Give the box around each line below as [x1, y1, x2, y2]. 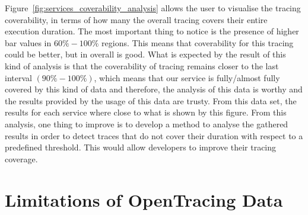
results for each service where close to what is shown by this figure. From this [5, 106, 287, 118]
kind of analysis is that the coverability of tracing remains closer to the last [5, 59, 279, 72]
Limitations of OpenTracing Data [5, 187, 283, 211]
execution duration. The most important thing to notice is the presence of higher [5, 25, 299, 37]
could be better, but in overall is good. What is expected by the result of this [5, 48, 286, 60]
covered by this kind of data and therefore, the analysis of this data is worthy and [5, 83, 303, 95]
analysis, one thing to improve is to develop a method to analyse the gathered [5, 117, 288, 130]
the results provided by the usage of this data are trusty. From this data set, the [5, 94, 297, 107]
